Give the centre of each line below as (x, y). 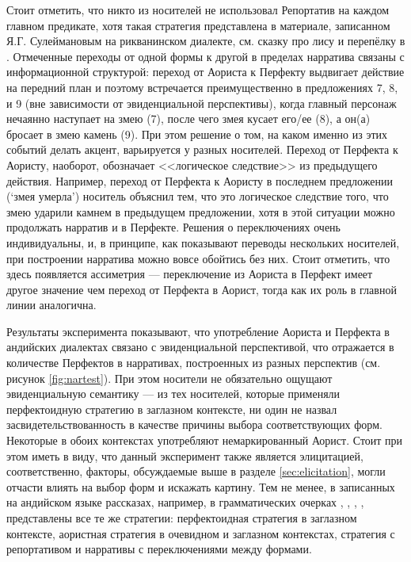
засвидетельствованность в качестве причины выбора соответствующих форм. (194, 424)
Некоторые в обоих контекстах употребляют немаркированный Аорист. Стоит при (205, 440)
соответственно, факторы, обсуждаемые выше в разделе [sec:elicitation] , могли (196, 471)
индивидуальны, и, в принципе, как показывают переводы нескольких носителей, (203, 242)
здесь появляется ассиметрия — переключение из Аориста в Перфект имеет (190, 274)
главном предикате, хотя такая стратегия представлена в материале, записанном (198, 25)
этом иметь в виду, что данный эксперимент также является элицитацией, (185, 455)
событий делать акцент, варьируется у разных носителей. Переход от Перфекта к (202, 149)
